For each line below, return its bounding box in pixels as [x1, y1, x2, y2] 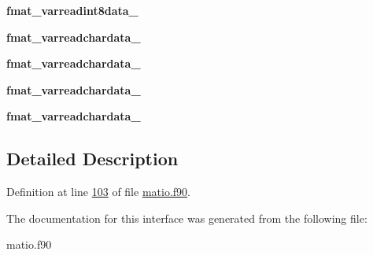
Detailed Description [6, 146, 179, 171]
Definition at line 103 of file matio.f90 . [6, 183, 190, 200]
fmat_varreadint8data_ [6, 2, 138, 18]
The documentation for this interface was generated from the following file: [6, 209, 367, 226]
